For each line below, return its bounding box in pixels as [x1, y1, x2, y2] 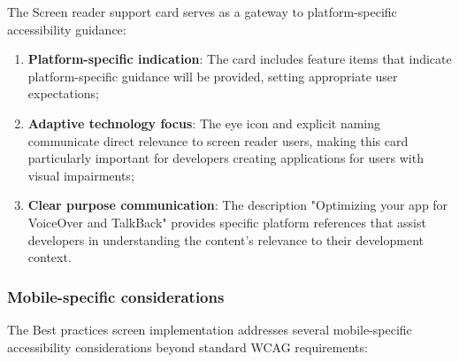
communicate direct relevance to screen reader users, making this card [27, 131, 409, 150]
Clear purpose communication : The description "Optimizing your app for [27, 196, 448, 214]
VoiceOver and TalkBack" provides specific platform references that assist [27, 212, 426, 231]
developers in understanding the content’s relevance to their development [27, 230, 425, 249]
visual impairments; [27, 166, 134, 184]
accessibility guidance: [7, 19, 126, 38]
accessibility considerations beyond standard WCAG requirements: [7, 337, 368, 356]
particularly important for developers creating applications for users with [27, 149, 424, 167]
